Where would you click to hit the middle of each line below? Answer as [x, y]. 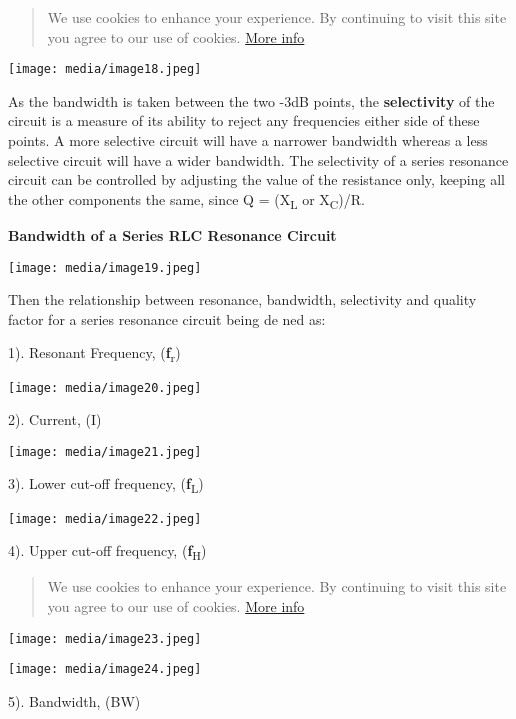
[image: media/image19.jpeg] [105, 267]
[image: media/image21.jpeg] [105, 451]
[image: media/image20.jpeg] [105, 387]
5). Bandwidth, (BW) [74, 700]
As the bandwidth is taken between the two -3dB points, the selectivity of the [251, 100]
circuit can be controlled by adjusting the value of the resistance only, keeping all [256, 179]
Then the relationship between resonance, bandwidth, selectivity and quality [242, 299]
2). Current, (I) [55, 419]
